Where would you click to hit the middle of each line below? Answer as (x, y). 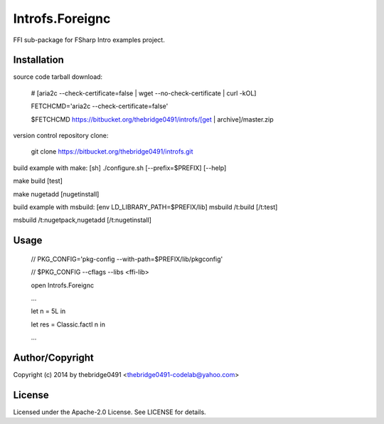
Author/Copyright (53, 357)
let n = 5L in (48, 311)
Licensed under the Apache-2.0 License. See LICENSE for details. (110, 412)
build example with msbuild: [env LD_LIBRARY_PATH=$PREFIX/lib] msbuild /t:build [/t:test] (145, 207)
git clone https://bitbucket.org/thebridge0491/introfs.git (112, 152)
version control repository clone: (61, 136)
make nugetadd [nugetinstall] (56, 194)
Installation (38, 60)
